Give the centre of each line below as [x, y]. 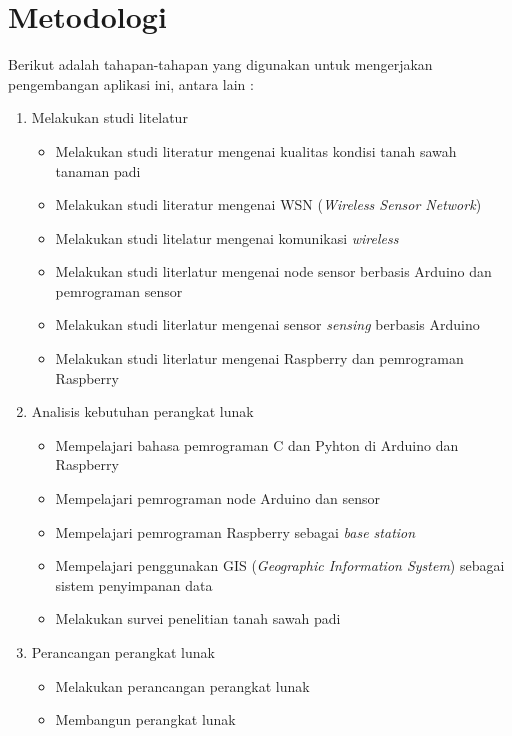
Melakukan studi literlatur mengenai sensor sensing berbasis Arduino [267, 324]
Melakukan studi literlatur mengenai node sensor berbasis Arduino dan [273, 271]
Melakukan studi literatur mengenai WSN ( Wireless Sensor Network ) [268, 204]
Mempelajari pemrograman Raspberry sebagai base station [235, 531]
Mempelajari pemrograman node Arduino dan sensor [217, 498]
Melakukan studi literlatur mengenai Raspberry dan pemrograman [259, 358]
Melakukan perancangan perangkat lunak [182, 685]
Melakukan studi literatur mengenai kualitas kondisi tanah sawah [256, 150]
